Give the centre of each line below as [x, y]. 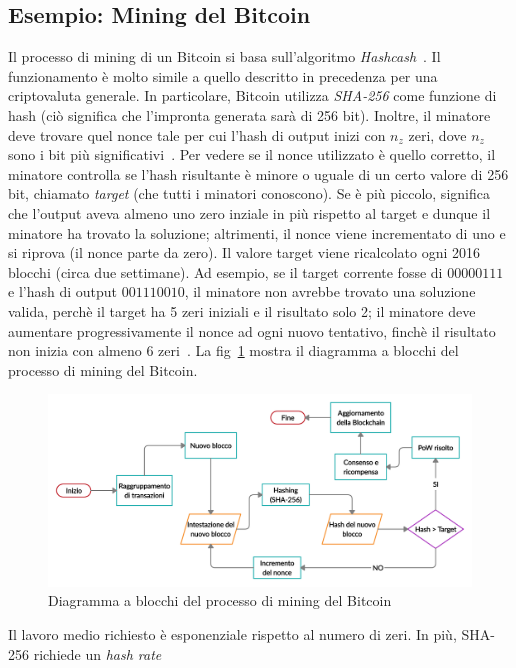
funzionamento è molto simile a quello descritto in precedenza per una [223, 75]
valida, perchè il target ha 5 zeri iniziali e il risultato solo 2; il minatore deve [242, 310]
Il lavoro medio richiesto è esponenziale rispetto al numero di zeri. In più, [232, 634]
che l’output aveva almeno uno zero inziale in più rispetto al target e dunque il [249, 212]
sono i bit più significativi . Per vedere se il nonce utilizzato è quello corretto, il [252, 154]
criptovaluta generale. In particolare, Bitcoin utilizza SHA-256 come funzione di [252, 95]
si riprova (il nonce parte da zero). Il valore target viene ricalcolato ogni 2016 [244, 252]
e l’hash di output [62, 291]
